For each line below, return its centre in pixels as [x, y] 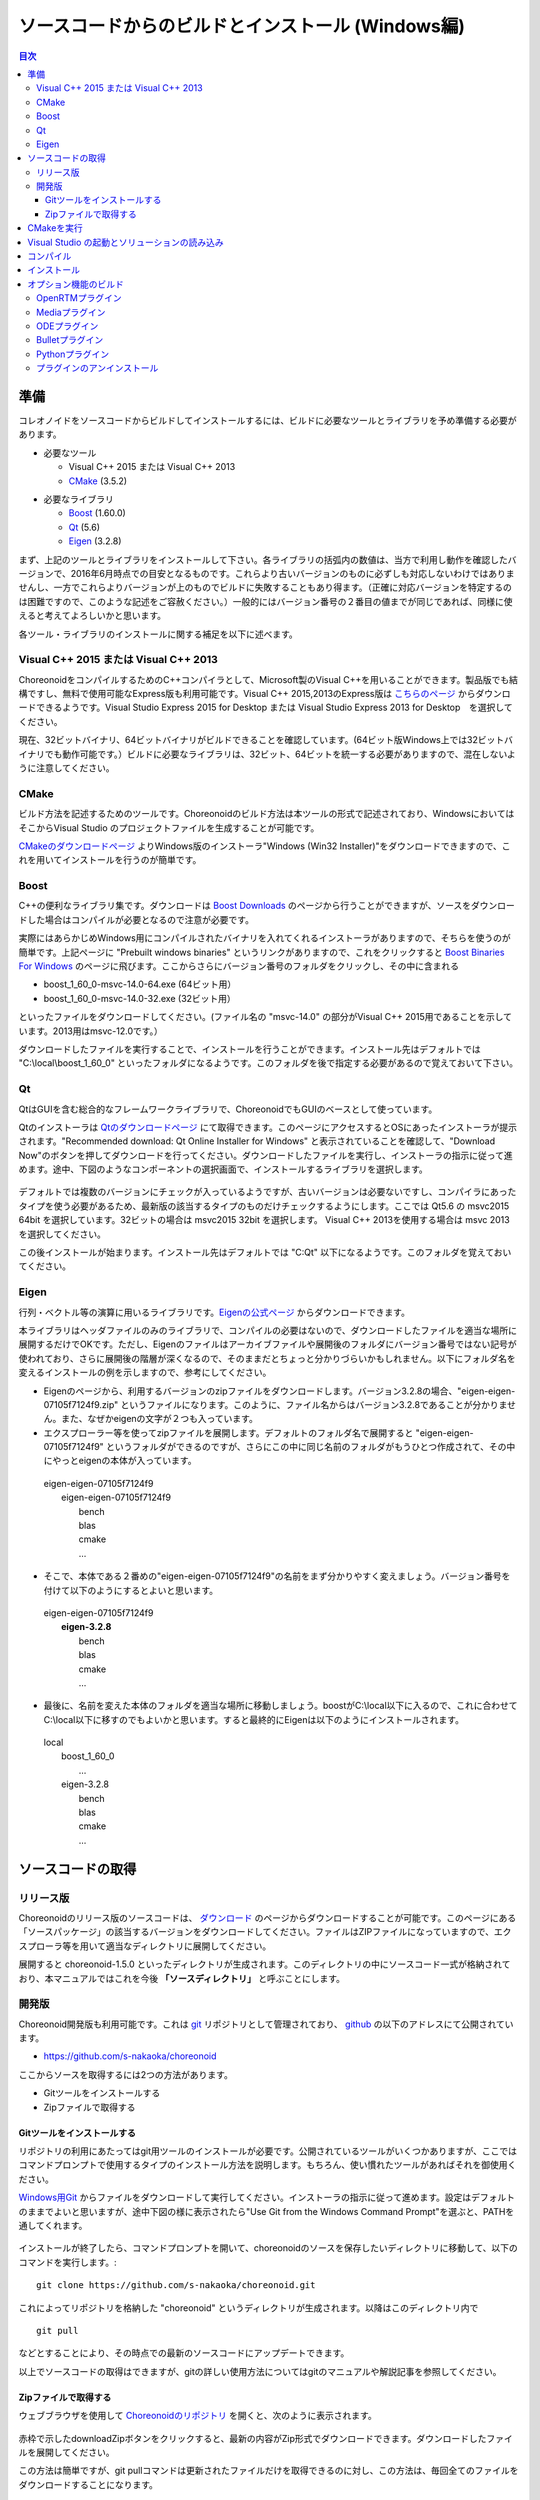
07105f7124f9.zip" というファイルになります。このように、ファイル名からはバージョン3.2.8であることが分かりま [275, 1404]
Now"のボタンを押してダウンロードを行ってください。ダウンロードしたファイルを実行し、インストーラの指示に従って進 [266, 1155]
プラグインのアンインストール [97, 368]
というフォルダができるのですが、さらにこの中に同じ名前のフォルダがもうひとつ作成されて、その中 [310, 1447]
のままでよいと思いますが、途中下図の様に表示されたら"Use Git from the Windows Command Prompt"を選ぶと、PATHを [266, 2211]
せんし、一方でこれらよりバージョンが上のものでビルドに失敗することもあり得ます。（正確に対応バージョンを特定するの [265, 587]
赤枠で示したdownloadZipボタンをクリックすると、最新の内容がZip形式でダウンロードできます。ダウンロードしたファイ [266, 2438]
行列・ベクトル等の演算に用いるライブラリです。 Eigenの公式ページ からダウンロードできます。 [214, 1312]
